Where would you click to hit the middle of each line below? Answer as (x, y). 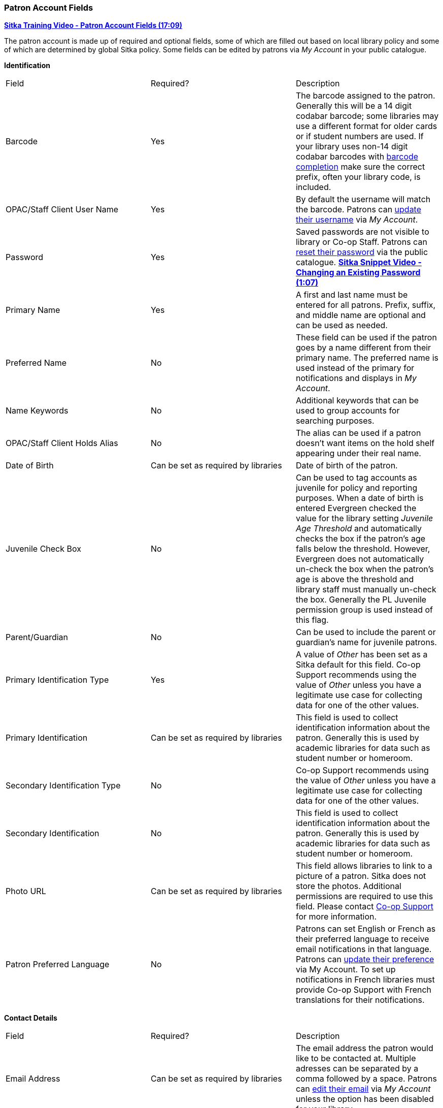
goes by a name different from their (363, 348)
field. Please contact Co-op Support (365, 907)
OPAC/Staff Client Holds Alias (62, 443)
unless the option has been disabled (365, 1099)
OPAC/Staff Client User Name (62, 210)
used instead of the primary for (355, 368)
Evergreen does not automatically (360, 559)
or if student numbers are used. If (360, 136)
